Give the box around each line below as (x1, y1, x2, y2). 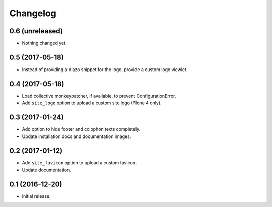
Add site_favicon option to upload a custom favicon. (22, 160, 137, 166)
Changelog (9, 8, 56, 19)
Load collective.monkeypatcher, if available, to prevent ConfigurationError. (22, 93, 176, 99)
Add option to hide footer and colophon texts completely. (22, 126, 141, 132)
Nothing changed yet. (22, 40, 67, 46)
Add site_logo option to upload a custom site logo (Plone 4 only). (22, 100, 162, 106)
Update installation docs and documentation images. (22, 133, 131, 140)
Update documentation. (22, 167, 72, 173)
